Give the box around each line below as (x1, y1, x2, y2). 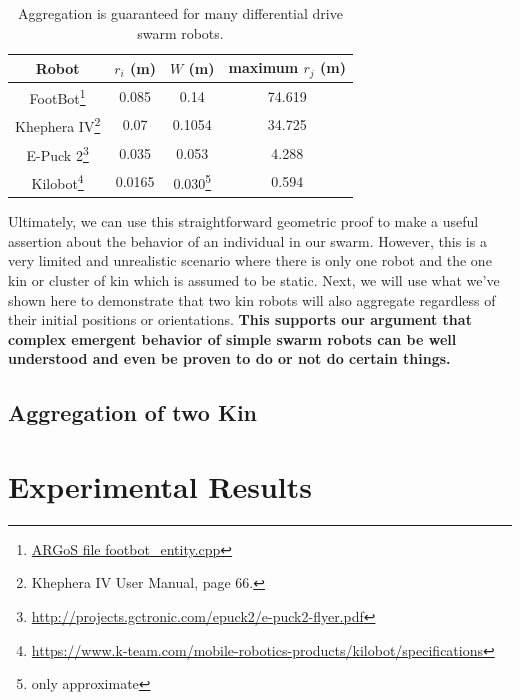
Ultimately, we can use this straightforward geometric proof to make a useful (8, 211, 479, 232)
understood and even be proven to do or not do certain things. (8, 348, 451, 369)
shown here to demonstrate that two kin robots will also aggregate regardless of (8, 289, 496, 310)
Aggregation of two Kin (8, 397, 257, 428)
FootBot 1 (29, 84, 86, 108)
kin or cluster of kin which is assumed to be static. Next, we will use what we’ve (8, 269, 500, 290)
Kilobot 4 (31, 170, 84, 194)
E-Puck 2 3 (26, 141, 89, 165)
